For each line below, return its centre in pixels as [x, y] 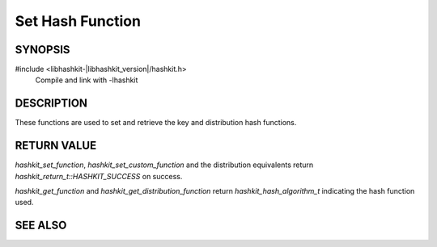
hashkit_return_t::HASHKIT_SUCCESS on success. [99, 176]
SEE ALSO [41, 226]
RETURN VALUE [56, 146]
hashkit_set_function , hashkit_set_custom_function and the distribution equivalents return [164, 165]
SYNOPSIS [42, 50]
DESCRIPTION [51, 104]
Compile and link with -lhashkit [87, 80]
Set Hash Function [78, 21]
